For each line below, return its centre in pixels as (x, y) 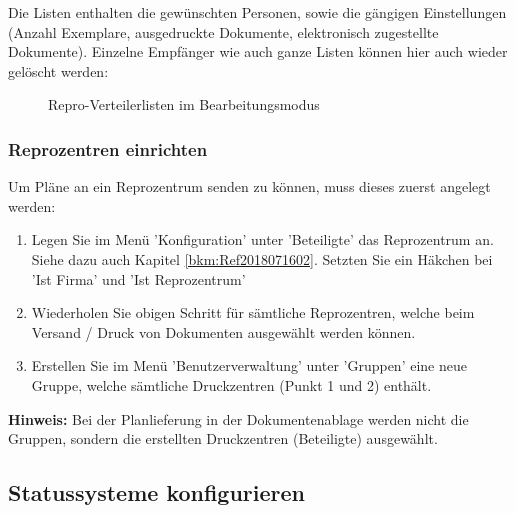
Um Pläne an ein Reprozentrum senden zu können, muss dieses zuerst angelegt (249, 186)
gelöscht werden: (58, 70)
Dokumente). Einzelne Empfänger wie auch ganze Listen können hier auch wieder (258, 51)
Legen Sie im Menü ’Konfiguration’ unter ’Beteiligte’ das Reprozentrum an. (262, 239)
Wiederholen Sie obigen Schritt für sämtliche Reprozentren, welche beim (253, 312)
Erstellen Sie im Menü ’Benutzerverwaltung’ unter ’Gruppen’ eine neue (249, 365)
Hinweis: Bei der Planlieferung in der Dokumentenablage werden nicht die (238, 418)
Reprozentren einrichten (108, 148)
